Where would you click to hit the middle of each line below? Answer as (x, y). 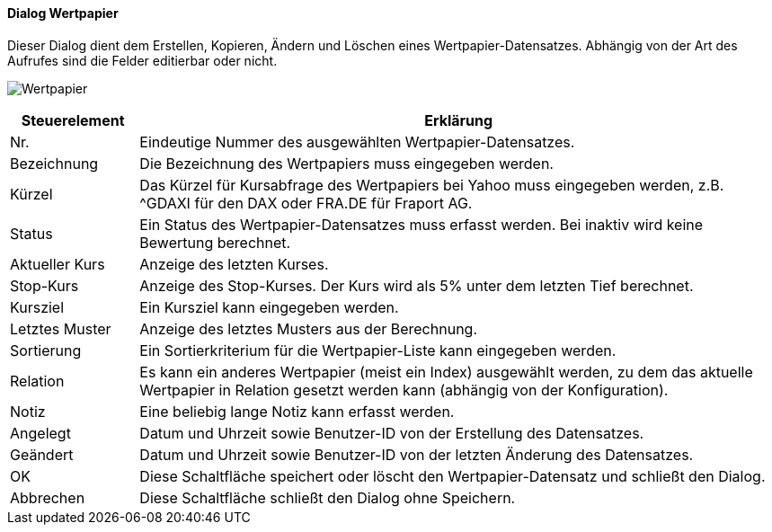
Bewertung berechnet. (215, 242)
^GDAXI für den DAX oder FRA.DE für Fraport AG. (306, 203)
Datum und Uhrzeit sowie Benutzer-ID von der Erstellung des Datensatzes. (392, 433)
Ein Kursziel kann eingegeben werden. (269, 307)
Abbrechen (48, 497)
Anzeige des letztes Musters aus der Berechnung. (309, 328)
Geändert (42, 454)
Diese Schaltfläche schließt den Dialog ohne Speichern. (328, 497)
